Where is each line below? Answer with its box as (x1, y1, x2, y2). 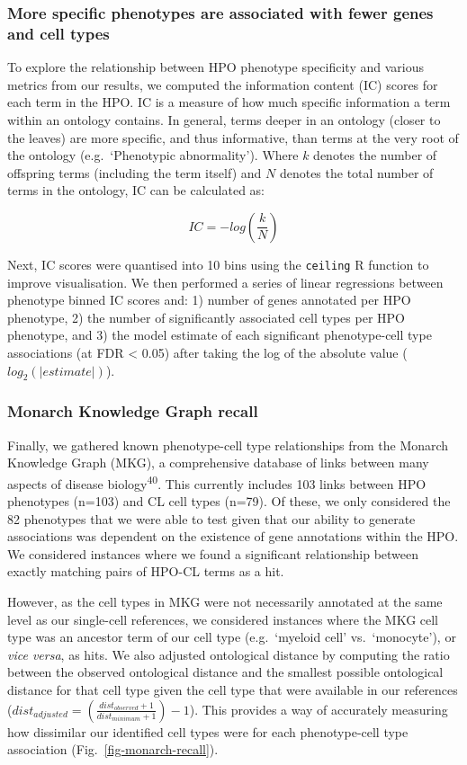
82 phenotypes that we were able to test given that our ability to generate (7, 509, 416, 528)
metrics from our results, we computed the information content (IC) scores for (7, 75, 438, 93)
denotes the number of (313, 146, 437, 165)
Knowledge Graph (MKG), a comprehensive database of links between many (7, 453, 429, 472)
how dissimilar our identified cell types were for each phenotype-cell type (7, 722, 409, 741)
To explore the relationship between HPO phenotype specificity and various (7, 58, 424, 76)
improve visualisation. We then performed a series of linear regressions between (7, 272, 444, 291)
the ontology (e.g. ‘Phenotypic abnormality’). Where (7, 146, 299, 165)
